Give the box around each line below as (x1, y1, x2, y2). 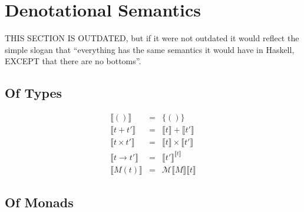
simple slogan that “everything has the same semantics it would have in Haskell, (5, 43, 295, 55)
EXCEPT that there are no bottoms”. (5, 55, 141, 67)
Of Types (5, 84, 62, 102)
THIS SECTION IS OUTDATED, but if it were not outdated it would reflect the (5, 32, 299, 44)
